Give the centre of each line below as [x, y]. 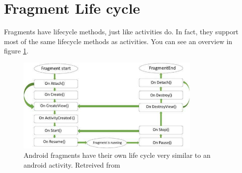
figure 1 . [16, 51]
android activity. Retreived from [72, 164]
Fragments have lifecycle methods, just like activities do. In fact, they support [121, 32]
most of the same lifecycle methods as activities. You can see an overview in [118, 41]
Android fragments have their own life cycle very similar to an [117, 155]
